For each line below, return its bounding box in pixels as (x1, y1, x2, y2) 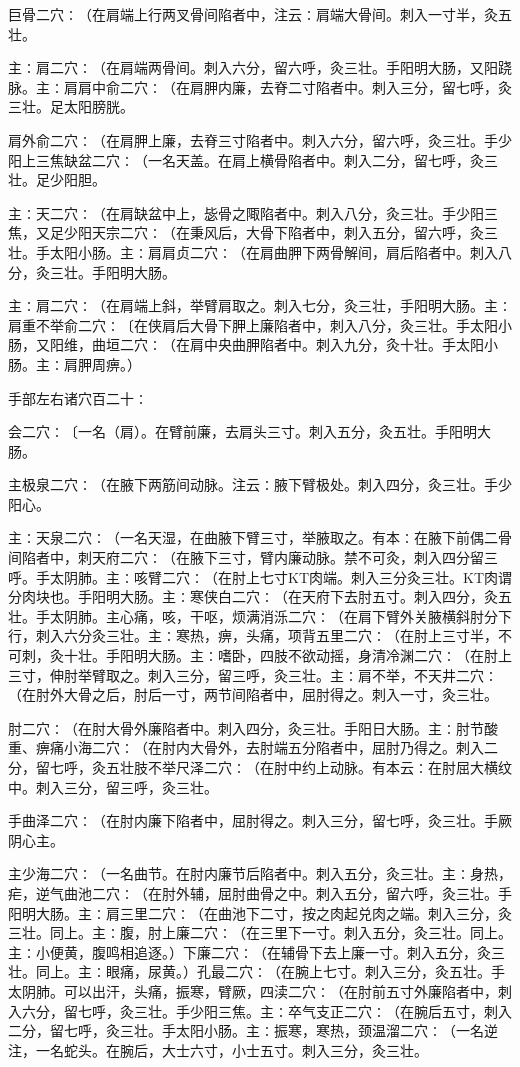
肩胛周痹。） (63, 353, 141, 374)
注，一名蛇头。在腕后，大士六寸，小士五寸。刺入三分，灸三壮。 (8, 1039, 428, 1060)
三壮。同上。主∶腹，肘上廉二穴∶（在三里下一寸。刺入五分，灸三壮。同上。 (8, 922, 512, 943)
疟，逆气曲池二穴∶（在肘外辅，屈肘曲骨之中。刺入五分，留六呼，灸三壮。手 (8, 882, 512, 903)
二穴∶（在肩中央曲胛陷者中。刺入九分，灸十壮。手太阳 (119, 334, 484, 355)
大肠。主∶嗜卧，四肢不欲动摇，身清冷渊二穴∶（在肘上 (147, 645, 512, 666)
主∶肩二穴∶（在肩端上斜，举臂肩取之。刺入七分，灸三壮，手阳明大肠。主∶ (8, 295, 512, 316)
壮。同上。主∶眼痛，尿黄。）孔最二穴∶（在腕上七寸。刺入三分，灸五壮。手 (8, 961, 505, 982)
